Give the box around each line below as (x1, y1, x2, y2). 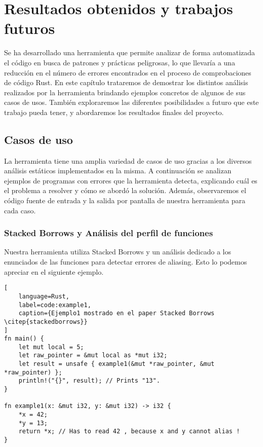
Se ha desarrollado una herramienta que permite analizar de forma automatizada (4, 47, 255, 58)
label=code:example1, (18, 301, 91, 309)
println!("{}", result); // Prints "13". (18, 377, 160, 385)
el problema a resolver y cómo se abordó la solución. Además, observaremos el (4, 185, 246, 196)
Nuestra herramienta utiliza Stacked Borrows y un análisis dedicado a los (4, 246, 231, 257)
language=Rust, (18, 292, 69, 300)
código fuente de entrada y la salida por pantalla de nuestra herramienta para (4, 195, 246, 206)
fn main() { (4, 335, 44, 343)
